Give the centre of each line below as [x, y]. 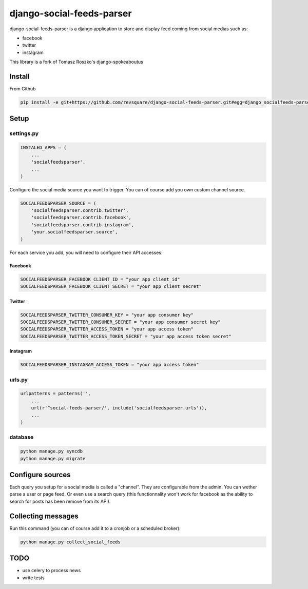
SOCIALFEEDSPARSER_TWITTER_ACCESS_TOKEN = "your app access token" [107, 329]
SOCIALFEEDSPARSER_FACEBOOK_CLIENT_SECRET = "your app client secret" [111, 287]
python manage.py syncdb [52, 451]
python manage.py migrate [53, 458]
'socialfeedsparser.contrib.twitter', [80, 211]
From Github [23, 89]
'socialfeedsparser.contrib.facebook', [81, 218]
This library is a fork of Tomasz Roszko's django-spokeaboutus [76, 62]
